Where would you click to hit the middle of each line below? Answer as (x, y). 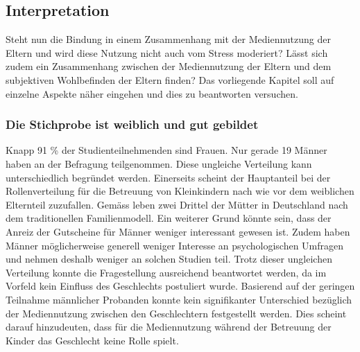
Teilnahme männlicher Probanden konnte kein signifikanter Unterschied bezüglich (179, 299)
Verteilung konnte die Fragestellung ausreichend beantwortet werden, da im (166, 272)
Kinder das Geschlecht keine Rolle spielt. (92, 340)
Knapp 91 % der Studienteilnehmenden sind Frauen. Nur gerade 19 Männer (166, 150)
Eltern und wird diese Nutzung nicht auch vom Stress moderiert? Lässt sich (167, 52)
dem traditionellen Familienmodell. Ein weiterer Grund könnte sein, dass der (169, 218)
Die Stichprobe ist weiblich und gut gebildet (132, 124)
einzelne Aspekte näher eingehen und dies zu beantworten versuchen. (152, 93)
